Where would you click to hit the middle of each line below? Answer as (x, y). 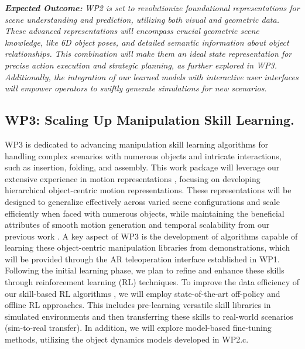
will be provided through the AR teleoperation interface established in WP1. (142, 259)
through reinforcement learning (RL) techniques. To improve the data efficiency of (152, 282)
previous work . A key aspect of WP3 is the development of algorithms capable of (151, 236)
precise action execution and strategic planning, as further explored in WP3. (141, 65)
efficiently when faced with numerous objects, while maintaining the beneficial (145, 213)
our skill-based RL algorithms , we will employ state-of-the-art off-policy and (143, 293)
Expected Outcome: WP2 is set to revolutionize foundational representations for (152, 8)
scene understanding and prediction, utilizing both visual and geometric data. (142, 19)
